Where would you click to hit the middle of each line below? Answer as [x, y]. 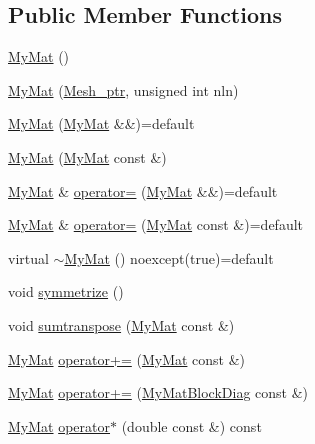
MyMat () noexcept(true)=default [169, 257]
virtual [28, 257]
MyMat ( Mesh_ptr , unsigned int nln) [123, 89]
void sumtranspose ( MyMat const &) [121, 324]
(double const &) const [191, 425]
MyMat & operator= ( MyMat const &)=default [155, 224]
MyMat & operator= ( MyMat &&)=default [143, 190]
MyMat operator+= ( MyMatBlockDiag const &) [158, 392]
